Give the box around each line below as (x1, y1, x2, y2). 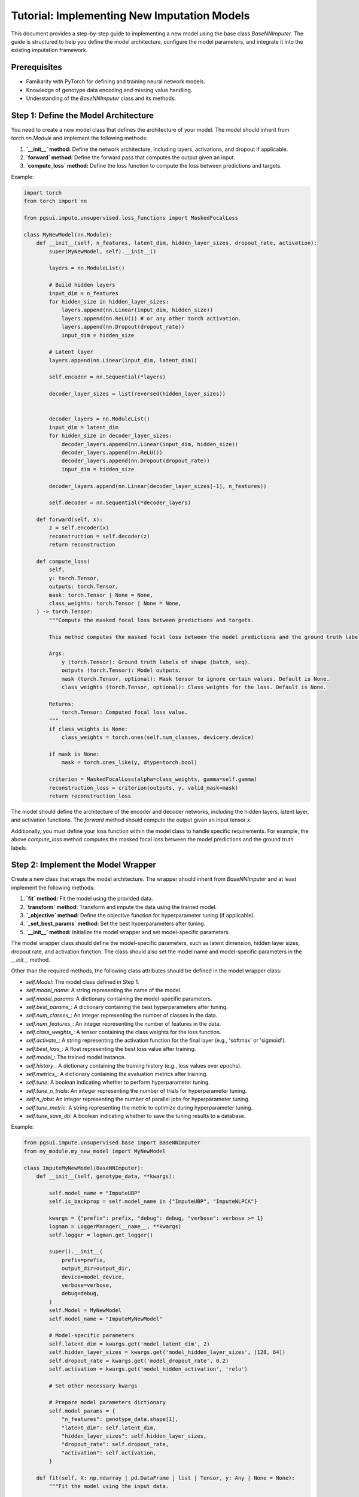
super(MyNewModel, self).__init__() (48, 248, 157, 254)
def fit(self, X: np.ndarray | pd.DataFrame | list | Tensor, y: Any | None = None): (36, 1474, 296, 1481)
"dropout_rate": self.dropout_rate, (61, 1441, 169, 1448)
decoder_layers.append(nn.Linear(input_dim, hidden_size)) (61, 441, 239, 447)
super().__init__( (48, 1248, 103, 1255)
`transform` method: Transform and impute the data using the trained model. (26, 903, 217, 910)
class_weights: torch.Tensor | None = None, (48, 600, 182, 607)
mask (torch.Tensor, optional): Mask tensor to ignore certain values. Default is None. (61, 675, 330, 682)
